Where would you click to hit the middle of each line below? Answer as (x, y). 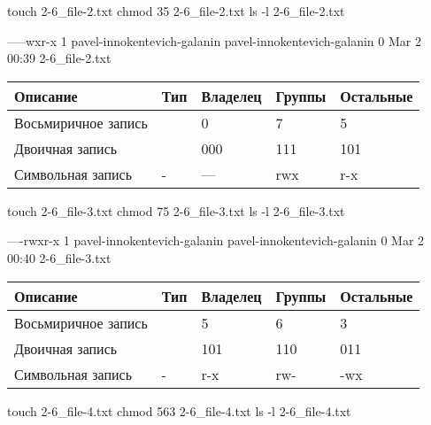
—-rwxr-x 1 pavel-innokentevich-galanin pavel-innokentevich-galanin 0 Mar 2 (216, 240)
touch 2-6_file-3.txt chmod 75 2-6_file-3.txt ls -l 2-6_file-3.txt (176, 210)
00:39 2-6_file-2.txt (59, 58)
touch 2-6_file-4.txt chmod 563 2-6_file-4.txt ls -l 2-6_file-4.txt (179, 410)
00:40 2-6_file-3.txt (59, 257)
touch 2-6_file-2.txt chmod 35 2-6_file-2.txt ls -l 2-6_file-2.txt (176, 11)
